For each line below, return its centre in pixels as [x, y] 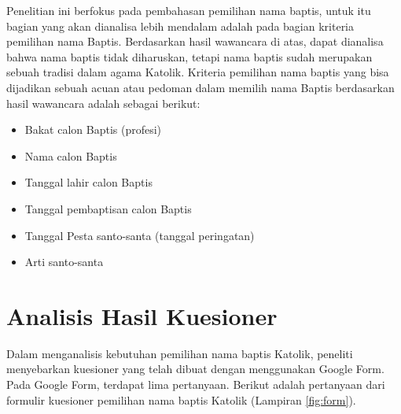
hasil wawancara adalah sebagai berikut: [103, 103]
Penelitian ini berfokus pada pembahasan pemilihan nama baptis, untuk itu [189, 10]
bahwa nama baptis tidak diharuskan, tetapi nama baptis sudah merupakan [189, 56]
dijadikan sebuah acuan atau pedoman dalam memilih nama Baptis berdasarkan [200, 87]
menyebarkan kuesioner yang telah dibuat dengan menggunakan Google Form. [195, 369]
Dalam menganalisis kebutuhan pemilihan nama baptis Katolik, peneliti [180, 353]
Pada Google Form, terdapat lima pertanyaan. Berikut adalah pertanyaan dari [196, 384]
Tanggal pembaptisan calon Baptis [108, 208]
